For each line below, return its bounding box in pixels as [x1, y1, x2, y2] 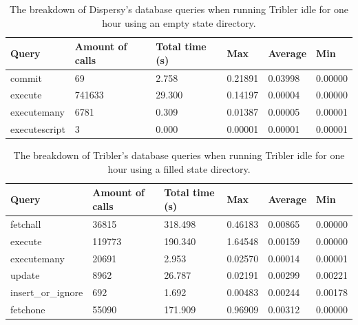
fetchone [10, 302, 45, 317]
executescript [10, 122, 65, 136]
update [10, 268, 40, 282]
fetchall [10, 216, 41, 231]
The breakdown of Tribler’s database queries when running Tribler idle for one [13, 148, 345, 162]
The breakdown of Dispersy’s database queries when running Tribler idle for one [9, 2, 349, 16]
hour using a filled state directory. [107, 161, 251, 176]
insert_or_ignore [10, 285, 83, 300]
